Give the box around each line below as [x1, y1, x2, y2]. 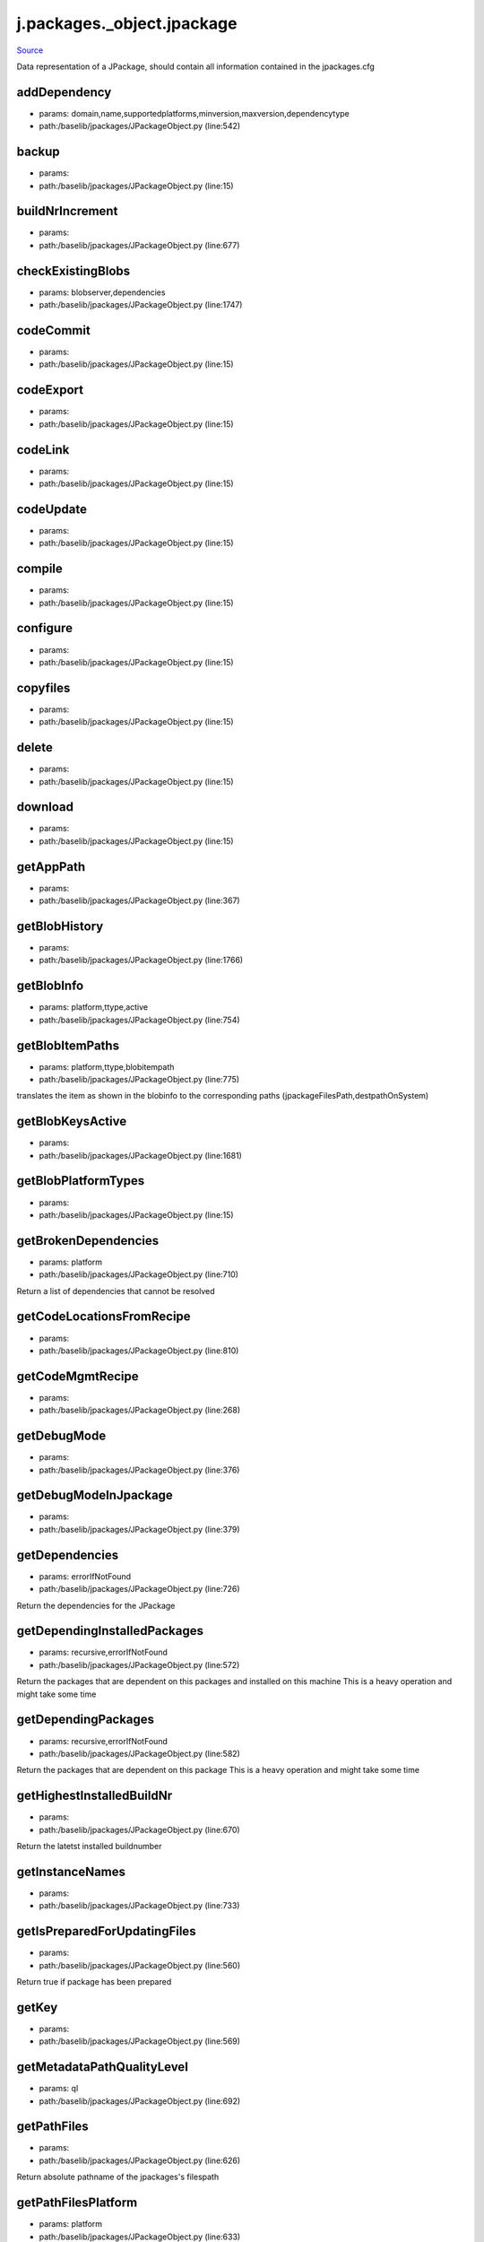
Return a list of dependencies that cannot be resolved [16, 1285, 215, 1296]
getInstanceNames [16, 1864, 125, 1879]
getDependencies [16, 1547, 119, 1562]
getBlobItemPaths [16, 1038, 120, 1053]
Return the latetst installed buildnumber [16, 1840, 162, 1851]
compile [16, 561, 63, 577]
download [16, 799, 73, 815]
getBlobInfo [16, 978, 84, 994]
